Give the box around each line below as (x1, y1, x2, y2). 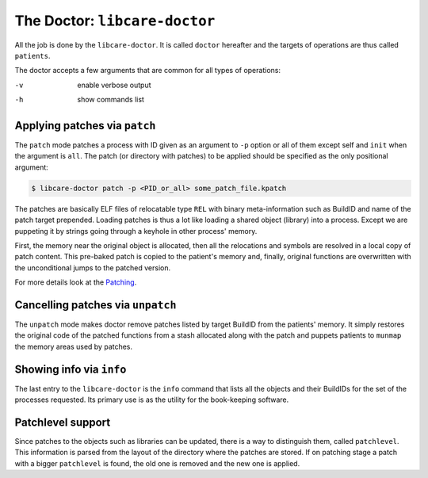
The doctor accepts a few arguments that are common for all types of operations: (14, 66, 281, 75)
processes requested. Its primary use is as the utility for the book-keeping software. (14, 395, 289, 404)
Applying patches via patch (14, 119, 156, 132)
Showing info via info (14, 362, 127, 376)
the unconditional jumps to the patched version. (14, 262, 170, 273)
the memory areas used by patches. (14, 342, 133, 351)
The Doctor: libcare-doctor (14, 12, 216, 29)
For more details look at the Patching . (14, 277, 137, 287)
